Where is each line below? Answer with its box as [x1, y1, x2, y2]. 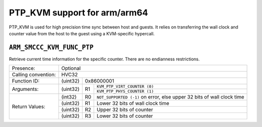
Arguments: [12, 85, 39, 92]
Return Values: [12, 103, 46, 110]
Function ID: [12, 78, 40, 85]
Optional [61, 65, 81, 72]
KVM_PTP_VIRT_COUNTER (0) [97, 84, 154, 89]
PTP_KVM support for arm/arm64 [9, 7, 148, 18]
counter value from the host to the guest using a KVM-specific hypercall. [9, 30, 155, 36]
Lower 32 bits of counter [97, 113, 153, 119]
